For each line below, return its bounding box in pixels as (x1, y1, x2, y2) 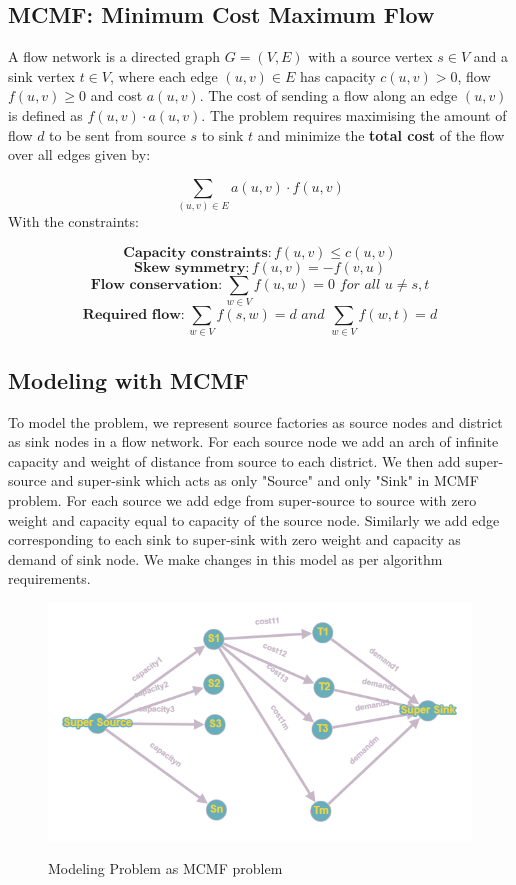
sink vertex (8, 65, 76, 86)
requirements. (8, 568, 91, 589)
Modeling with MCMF (8, 364, 249, 395)
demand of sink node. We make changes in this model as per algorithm (8, 548, 443, 569)
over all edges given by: (8, 144, 151, 165)
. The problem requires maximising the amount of (201, 104, 507, 125)
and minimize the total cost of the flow (257, 124, 505, 145)
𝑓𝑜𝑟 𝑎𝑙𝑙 (339, 277, 381, 292)
